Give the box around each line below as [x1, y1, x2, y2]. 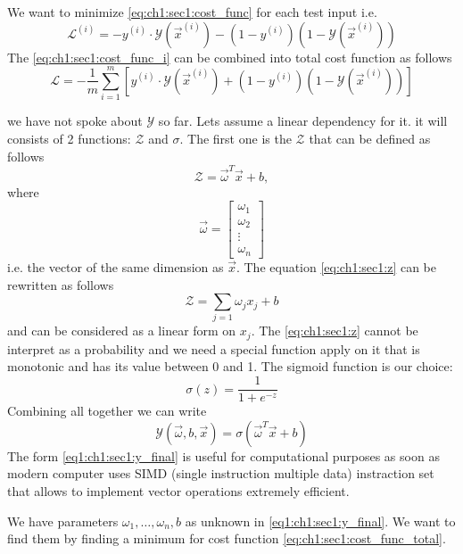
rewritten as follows [7, 275, 114, 294]
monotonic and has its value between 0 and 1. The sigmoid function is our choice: [7, 357, 453, 376]
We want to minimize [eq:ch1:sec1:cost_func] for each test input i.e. [7, 3, 377, 21]
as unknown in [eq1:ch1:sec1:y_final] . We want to [185, 511, 456, 530]
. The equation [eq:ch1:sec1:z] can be [236, 257, 437, 276]
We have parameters [7, 511, 119, 530]
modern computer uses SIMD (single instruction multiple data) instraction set [7, 464, 434, 483]
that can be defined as [309, 128, 431, 147]
